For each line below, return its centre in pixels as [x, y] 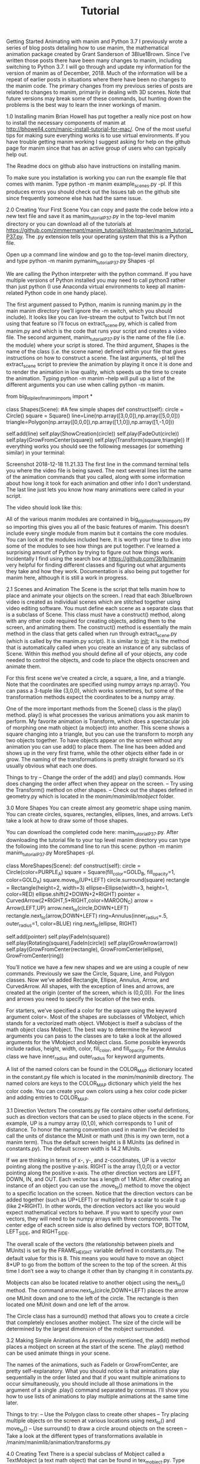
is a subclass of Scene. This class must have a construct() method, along [96, 614]
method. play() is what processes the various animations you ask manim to [98, 715]
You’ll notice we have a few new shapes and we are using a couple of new [97, 967]
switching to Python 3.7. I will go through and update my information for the [99, 67]
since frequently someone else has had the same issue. [74, 198]
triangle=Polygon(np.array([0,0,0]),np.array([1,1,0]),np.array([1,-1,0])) [90, 422]
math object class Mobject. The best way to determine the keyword [89, 1029]
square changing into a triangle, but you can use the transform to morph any [100, 734]
